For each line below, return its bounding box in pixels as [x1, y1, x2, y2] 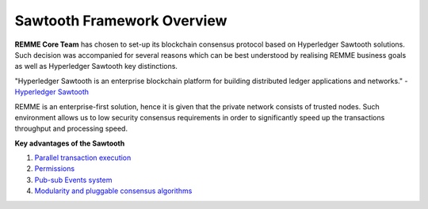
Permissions [34, 164, 75, 173]
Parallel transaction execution [34, 153, 132, 162]
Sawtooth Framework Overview [14, 12, 227, 29]
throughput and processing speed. [14, 123, 128, 134]
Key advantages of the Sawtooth [14, 139, 125, 148]
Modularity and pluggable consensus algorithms [34, 186, 193, 196]
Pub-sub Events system [34, 175, 113, 184]
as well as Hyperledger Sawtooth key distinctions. [14, 62, 178, 71]
